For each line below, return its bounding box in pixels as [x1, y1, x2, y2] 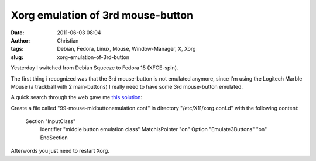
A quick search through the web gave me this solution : [11, 94, 143, 101]
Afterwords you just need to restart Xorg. [11, 148, 109, 155]
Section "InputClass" [25, 118, 76, 125]
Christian [57, 37, 79, 44]
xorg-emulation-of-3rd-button [57, 53, 130, 61]
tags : [11, 45, 24, 52]
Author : [11, 37, 30, 44]
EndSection [40, 134, 68, 141]
